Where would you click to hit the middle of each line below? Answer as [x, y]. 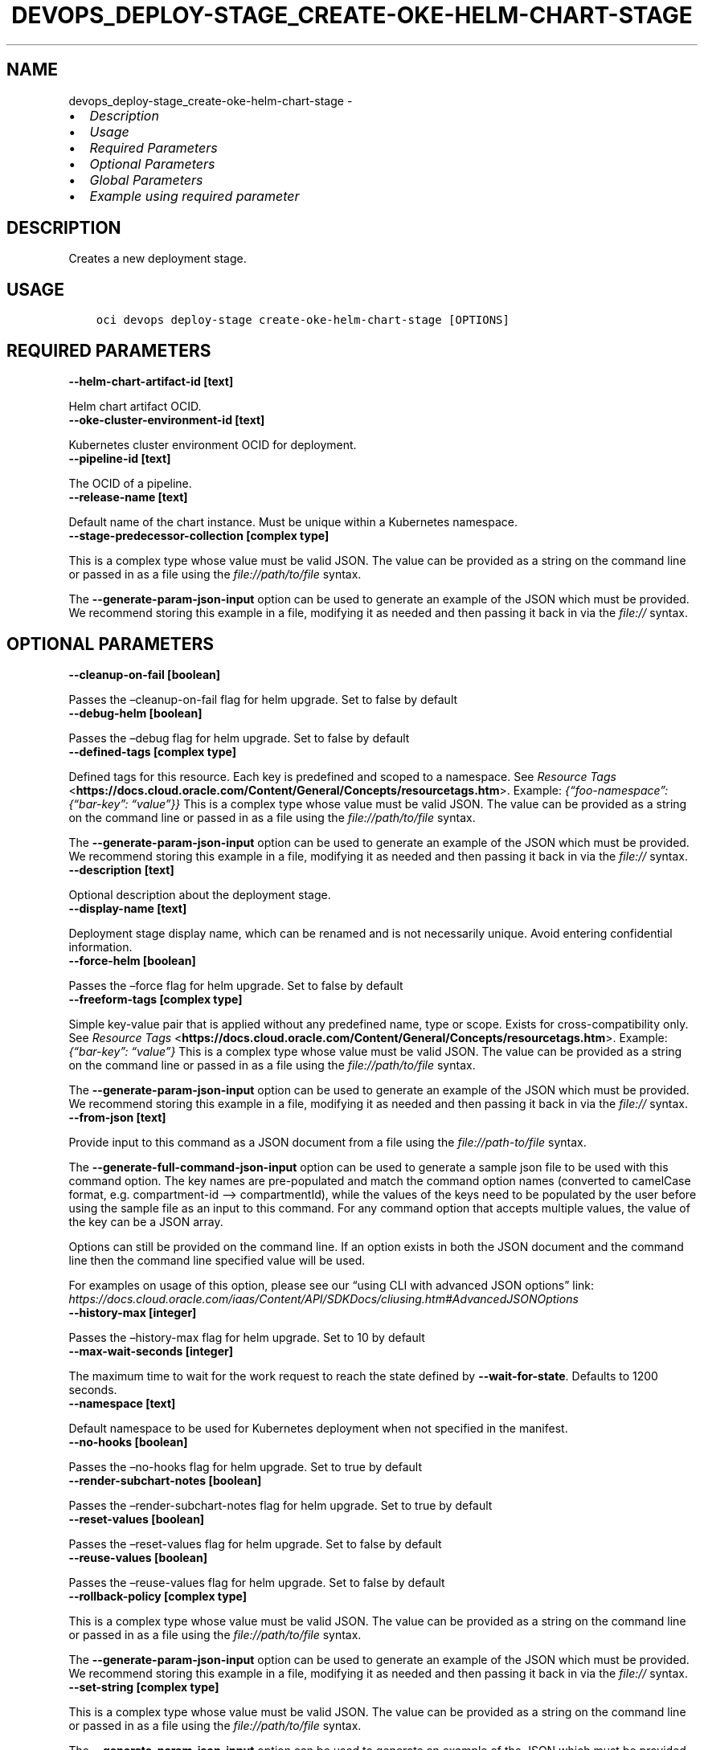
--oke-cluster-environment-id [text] [167, 420]
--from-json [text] [117, 1117]
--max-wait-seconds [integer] [151, 1351]
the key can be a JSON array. [146, 1221]
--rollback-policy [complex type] [158, 1596]
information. [100, 947]
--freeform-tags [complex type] [156, 999]
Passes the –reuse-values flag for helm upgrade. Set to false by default [257, 1582]
